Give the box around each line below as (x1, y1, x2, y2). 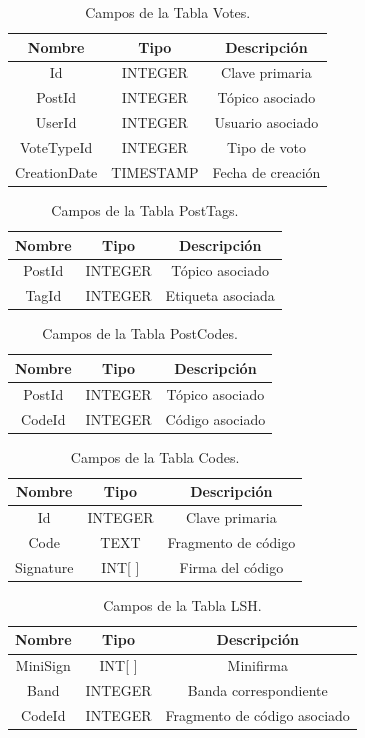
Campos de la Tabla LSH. (103, 594, 262, 615)
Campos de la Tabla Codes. (70, 446, 240, 467)
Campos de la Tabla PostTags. (51, 199, 239, 220)
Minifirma (227, 655, 288, 676)
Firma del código (179, 556, 284, 577)
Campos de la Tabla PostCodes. (42, 323, 238, 344)
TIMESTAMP (111, 161, 199, 182)
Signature (15, 556, 74, 577)
